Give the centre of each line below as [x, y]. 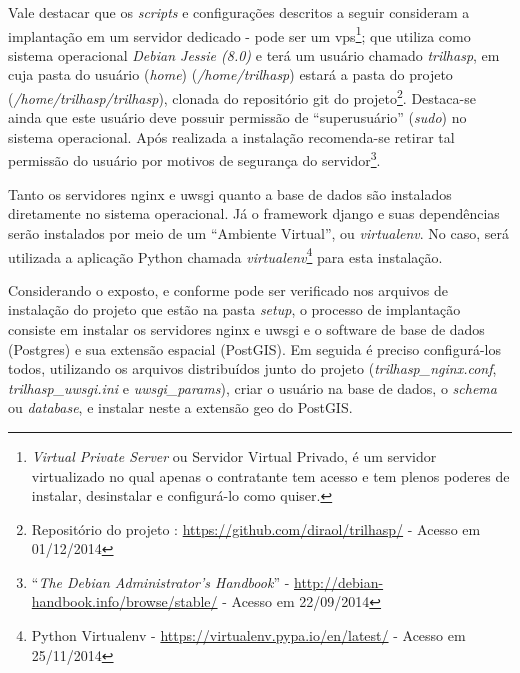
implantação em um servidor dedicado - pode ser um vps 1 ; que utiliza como [239, 34]
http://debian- [339, 581]
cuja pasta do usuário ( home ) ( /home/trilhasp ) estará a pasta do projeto [230, 74]
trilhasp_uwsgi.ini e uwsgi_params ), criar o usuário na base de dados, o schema [252, 387]
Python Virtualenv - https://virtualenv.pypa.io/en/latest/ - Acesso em [248, 635]
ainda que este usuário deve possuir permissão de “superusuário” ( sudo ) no [237, 117]
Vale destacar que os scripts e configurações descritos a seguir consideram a [239, 12]
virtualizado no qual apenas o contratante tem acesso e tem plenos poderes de [270, 475]
